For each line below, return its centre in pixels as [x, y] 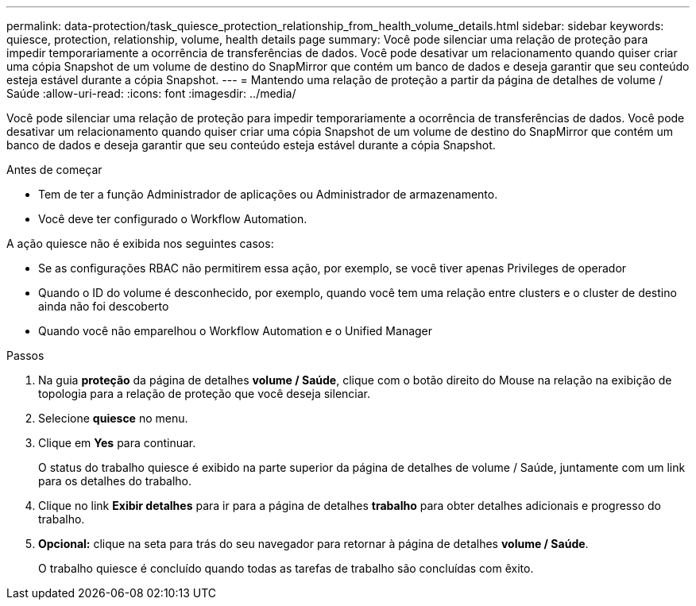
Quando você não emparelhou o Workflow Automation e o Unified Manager [236, 331]
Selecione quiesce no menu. [113, 418]
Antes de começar [54, 170]
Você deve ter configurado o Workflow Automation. [173, 219]
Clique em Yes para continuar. [117, 443]
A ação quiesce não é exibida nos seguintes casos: [140, 243]
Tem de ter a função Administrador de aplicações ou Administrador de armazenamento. [268, 194]
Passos [25, 355]
